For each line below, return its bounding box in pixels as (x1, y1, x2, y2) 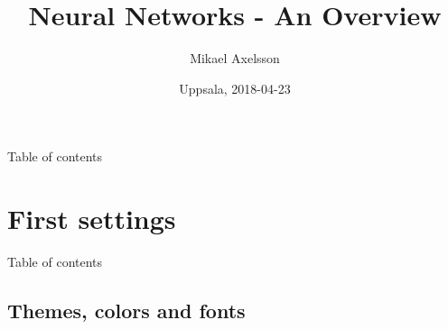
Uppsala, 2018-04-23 (179, 78, 291, 97)
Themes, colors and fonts (7, 297, 246, 324)
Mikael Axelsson (190, 49, 280, 68)
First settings (7, 200, 176, 237)
